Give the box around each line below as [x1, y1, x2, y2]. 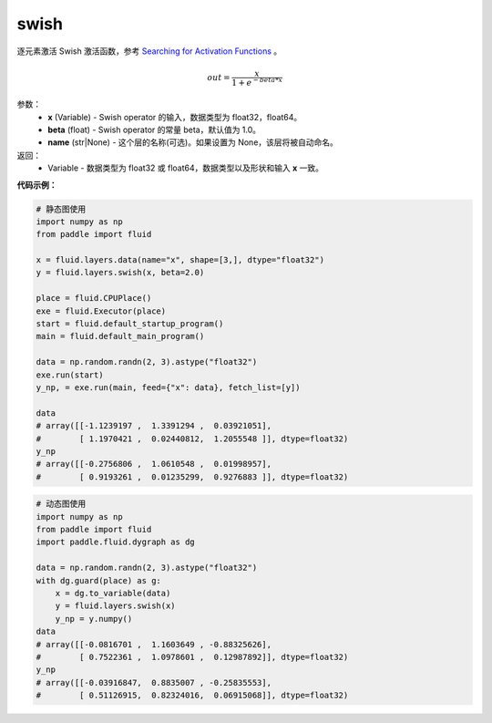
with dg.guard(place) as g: [36, 575, 161, 585]
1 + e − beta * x [231, 76, 282, 88]
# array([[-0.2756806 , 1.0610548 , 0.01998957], [36, 459, 272, 470]
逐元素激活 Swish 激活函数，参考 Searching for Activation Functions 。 [16, 46, 282, 57]
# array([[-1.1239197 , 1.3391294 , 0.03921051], [36, 420, 272, 431]
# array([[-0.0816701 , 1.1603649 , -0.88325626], [36, 639, 272, 649]
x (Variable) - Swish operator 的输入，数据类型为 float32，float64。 [47, 111, 302, 122]
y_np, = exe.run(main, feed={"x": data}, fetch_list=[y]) [36, 382, 301, 392]
